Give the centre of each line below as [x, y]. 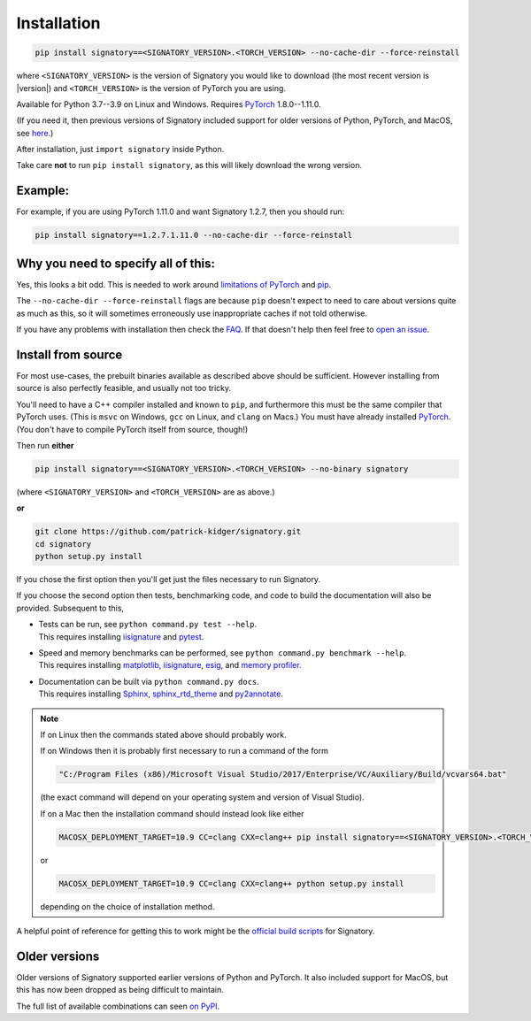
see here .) [35, 133]
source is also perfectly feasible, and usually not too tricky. [124, 388]
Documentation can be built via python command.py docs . [149, 681]
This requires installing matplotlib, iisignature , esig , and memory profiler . [170, 665]
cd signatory [63, 544]
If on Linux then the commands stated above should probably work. [163, 734]
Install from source [69, 354]
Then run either [45, 445]
